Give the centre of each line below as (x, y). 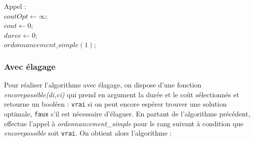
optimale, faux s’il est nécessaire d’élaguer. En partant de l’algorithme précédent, (127, 114)
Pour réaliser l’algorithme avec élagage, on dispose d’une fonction (103, 85)
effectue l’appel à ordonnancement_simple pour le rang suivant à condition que (124, 123)
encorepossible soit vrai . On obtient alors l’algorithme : (88, 133)
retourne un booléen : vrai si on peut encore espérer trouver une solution (115, 104)
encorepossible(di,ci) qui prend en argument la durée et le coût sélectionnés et (122, 94)
